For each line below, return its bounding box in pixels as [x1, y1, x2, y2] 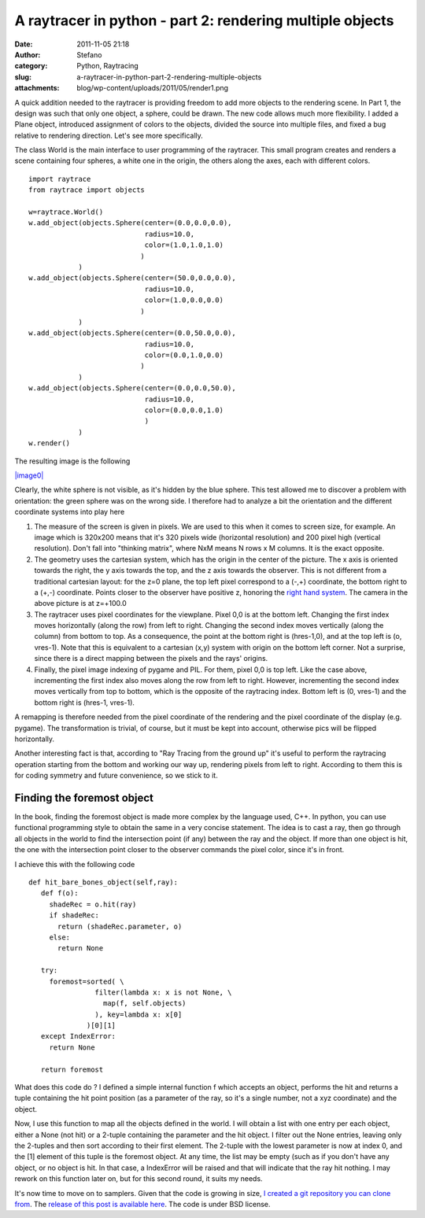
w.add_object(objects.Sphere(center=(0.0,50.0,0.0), [28, 329, 236, 338]
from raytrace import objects [28, 186, 146, 194]
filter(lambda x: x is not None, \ [94, 987, 232, 997]
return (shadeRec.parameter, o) [57, 921, 183, 931]
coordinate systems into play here [14, 507, 125, 517]
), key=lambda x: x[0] [94, 1009, 183, 1019]
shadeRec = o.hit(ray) [49, 899, 137, 909]
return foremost [40, 1065, 104, 1074]
